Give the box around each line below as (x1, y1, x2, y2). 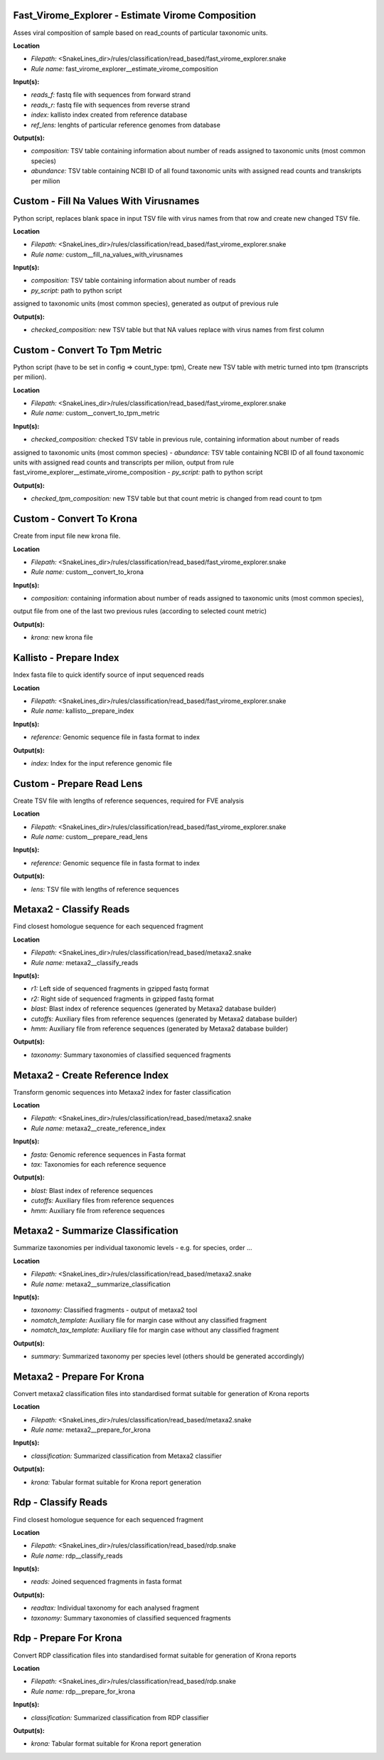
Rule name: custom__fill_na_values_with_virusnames (31, 250, 183, 259)
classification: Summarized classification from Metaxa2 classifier (31, 1452, 222, 1460)
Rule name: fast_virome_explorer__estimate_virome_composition (31, 64, 218, 73)
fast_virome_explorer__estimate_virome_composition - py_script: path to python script (13, 468, 263, 477)
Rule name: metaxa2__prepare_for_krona (31, 1425, 151, 1434)
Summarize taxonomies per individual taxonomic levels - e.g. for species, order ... (13, 1244, 252, 1252)
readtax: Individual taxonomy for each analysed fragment (31, 1603, 199, 1613)
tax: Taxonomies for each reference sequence (31, 1160, 166, 1168)
